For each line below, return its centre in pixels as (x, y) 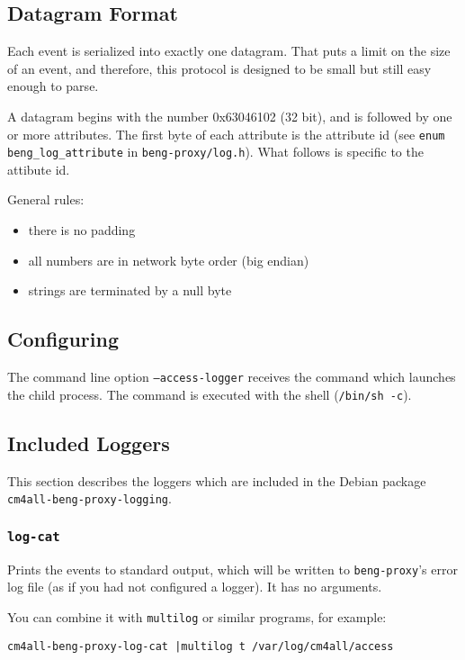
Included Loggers (89, 443)
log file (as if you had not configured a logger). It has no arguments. (195, 587)
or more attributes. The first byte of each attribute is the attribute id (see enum (226, 134)
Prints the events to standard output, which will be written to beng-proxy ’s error (232, 569)
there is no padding (82, 230)
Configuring (63, 339)
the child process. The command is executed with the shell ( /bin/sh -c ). (210, 394)
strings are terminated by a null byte (130, 290)
